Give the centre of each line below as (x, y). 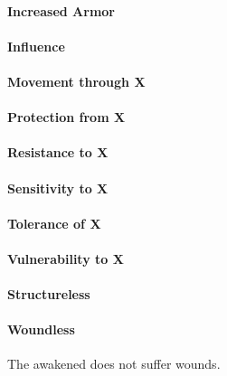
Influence (36, 46)
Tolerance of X (54, 223)
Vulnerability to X (66, 258)
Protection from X (66, 117)
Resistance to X (58, 152)
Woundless (41, 329)
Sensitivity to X (58, 188)
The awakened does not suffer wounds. (114, 364)
